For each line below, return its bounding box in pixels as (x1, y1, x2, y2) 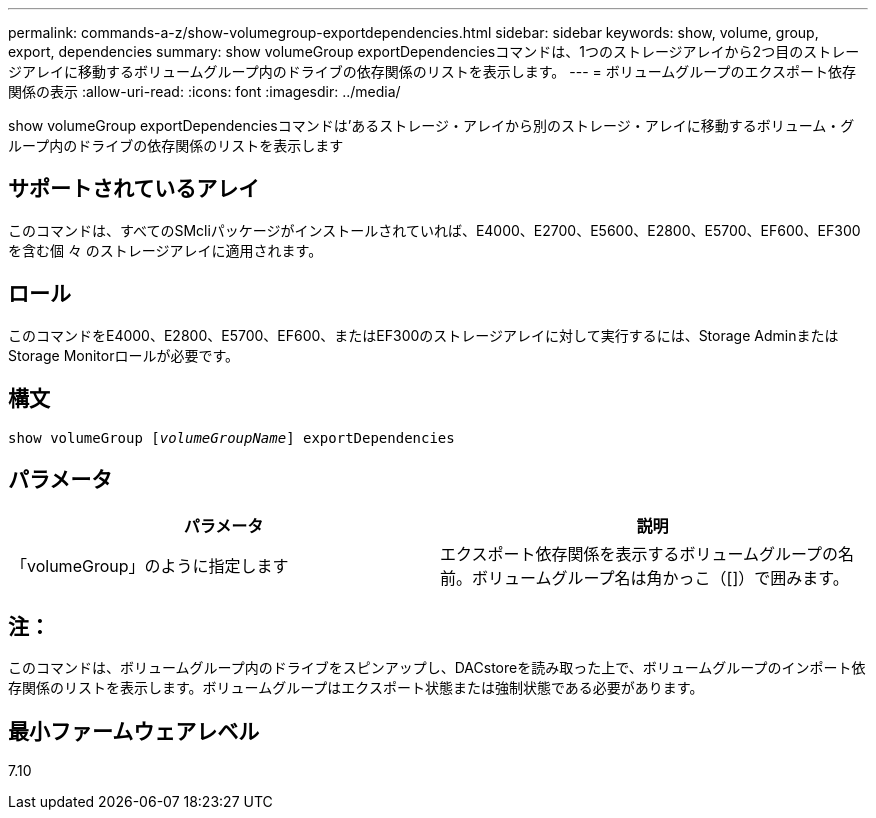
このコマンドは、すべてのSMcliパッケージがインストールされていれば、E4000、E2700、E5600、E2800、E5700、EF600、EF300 (8, 221, 861, 239)
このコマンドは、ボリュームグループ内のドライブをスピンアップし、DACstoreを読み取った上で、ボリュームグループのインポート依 (8, 659, 866, 677)
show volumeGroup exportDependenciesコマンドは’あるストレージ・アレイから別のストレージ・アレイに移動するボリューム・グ (8, 117, 855, 134)
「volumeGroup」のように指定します (11, 556, 289, 577)
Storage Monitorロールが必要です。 (8, 346, 240, 364)
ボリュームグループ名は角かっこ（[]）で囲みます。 (472, 568, 849, 589)
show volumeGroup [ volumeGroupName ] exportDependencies (8, 429, 455, 446)
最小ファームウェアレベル (8, 718, 260, 744)
